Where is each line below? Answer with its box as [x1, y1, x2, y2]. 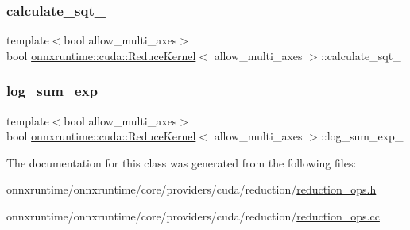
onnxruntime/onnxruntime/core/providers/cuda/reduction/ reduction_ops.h [6, 181, 377, 197]
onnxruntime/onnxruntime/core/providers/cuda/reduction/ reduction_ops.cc [6, 208, 380, 224]
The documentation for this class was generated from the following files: [6, 154, 357, 171]
